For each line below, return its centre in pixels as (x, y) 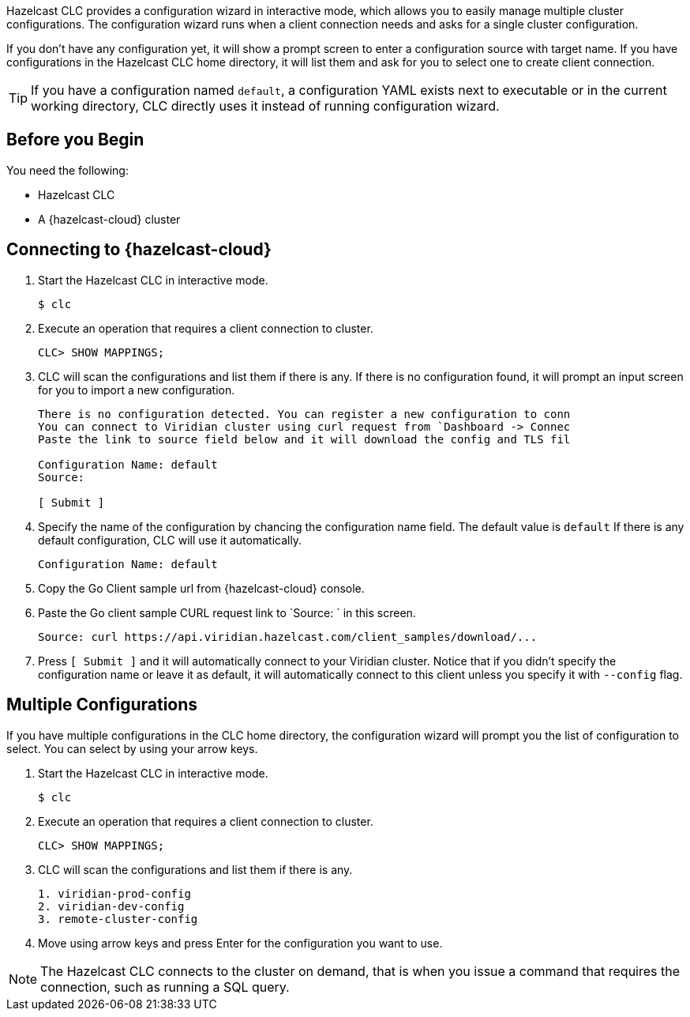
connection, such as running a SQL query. (165, 987)
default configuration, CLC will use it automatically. (170, 540)
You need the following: (67, 170)
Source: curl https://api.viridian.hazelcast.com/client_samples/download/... (288, 637)
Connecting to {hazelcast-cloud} (139, 250)
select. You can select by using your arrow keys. (132, 748)
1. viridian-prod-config (114, 893)
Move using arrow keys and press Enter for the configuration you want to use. (240, 943)
